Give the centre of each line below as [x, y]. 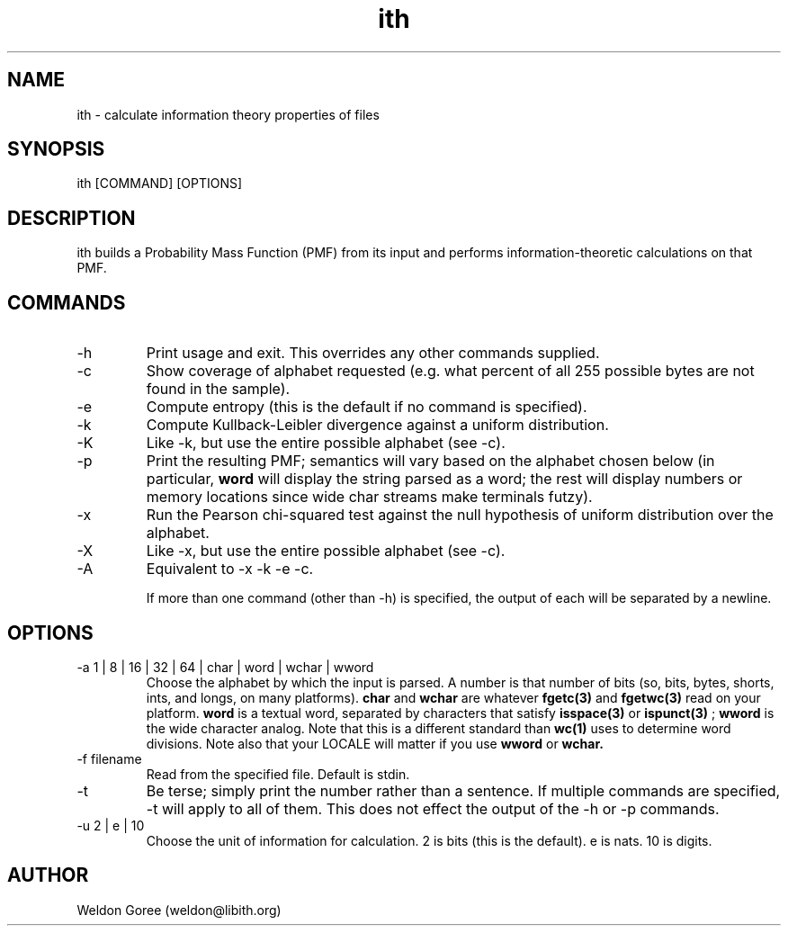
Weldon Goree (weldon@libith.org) [179, 910]
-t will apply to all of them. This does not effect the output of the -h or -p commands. [433, 808]
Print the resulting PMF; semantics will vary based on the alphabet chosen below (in [430, 461]
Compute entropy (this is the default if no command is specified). [367, 407]
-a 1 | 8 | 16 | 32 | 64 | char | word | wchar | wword [225, 667]
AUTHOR [48, 875]
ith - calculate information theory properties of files [228, 114]
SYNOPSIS [56, 149]
